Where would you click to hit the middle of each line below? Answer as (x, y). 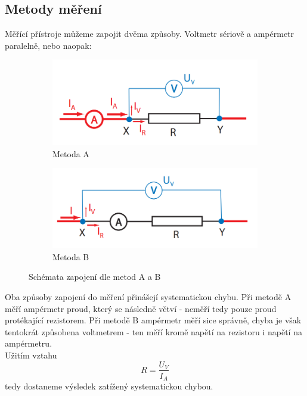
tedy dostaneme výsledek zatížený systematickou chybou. (109, 386)
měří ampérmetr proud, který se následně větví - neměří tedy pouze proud (141, 308)
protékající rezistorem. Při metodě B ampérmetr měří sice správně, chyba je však (153, 320)
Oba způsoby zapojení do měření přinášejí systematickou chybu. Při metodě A (148, 296)
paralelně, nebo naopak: (48, 45)
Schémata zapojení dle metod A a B (95, 277)
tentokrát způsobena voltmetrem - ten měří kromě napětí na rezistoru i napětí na (153, 331)
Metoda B (71, 256)
